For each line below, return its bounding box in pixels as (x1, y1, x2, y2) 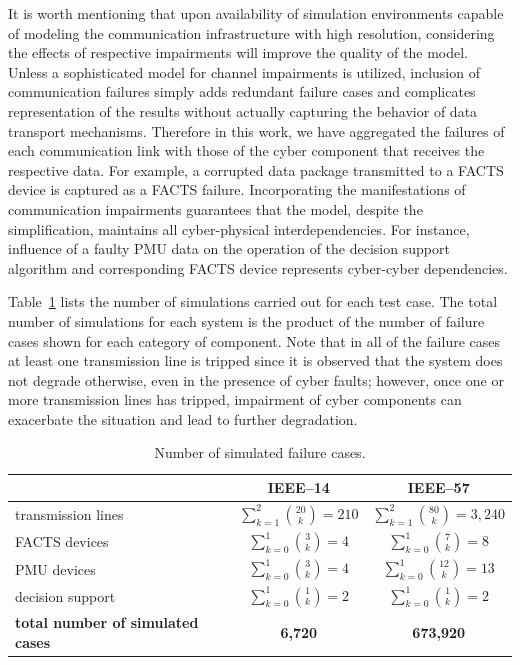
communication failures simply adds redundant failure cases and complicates (8, 81, 476, 102)
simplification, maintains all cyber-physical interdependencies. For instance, (8, 218, 470, 239)
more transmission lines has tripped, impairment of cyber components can (8, 389, 462, 410)
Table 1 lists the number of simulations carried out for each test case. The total (8, 291, 498, 312)
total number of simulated (15, 611, 199, 632)
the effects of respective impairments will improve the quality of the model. (8, 42, 468, 63)
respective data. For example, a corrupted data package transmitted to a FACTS (8, 159, 504, 180)
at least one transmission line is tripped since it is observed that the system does (8, 350, 503, 371)
